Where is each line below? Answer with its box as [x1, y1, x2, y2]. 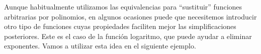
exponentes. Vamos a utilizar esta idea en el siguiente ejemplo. [4, 40, 196, 51]
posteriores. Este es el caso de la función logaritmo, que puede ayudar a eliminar [4, 30, 252, 41]
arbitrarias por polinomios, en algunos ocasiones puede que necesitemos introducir [4, 11, 257, 21]
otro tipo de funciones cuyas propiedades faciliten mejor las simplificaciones [4, 21, 236, 31]
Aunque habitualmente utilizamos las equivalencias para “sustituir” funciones [4, 1, 242, 11]
